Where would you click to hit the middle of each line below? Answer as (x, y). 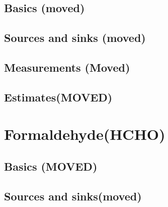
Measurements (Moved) (67, 67)
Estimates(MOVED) (58, 97)
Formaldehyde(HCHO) (85, 134)
